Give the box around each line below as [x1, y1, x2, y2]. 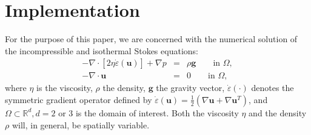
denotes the [251, 81, 294, 94]
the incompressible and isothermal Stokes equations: [5, 44, 198, 57]
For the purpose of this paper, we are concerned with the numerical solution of [5, 33, 298, 45]
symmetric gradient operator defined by [5, 93, 152, 105]
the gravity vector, [156, 81, 225, 94]
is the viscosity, [36, 81, 93, 94]
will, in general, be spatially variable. [12, 118, 150, 131]
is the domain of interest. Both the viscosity [75, 106, 239, 119]
